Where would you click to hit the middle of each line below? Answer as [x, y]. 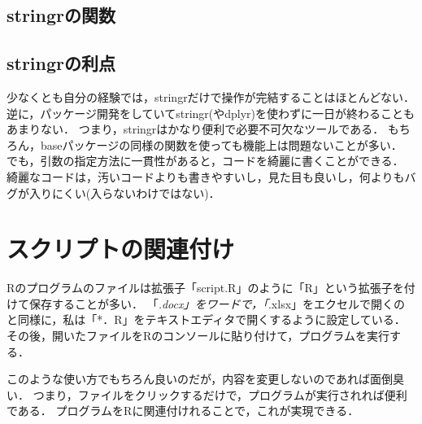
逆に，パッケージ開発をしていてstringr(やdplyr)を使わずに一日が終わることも [211, 113]
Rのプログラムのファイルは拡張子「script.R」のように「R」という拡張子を [205, 288]
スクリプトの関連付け [121, 249]
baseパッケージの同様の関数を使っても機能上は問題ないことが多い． [221, 144]
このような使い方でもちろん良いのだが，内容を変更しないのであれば [189, 379]
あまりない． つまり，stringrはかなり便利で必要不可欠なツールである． [196, 129]
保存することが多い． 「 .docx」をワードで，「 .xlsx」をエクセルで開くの [217, 303]
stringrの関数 [61, 15]
